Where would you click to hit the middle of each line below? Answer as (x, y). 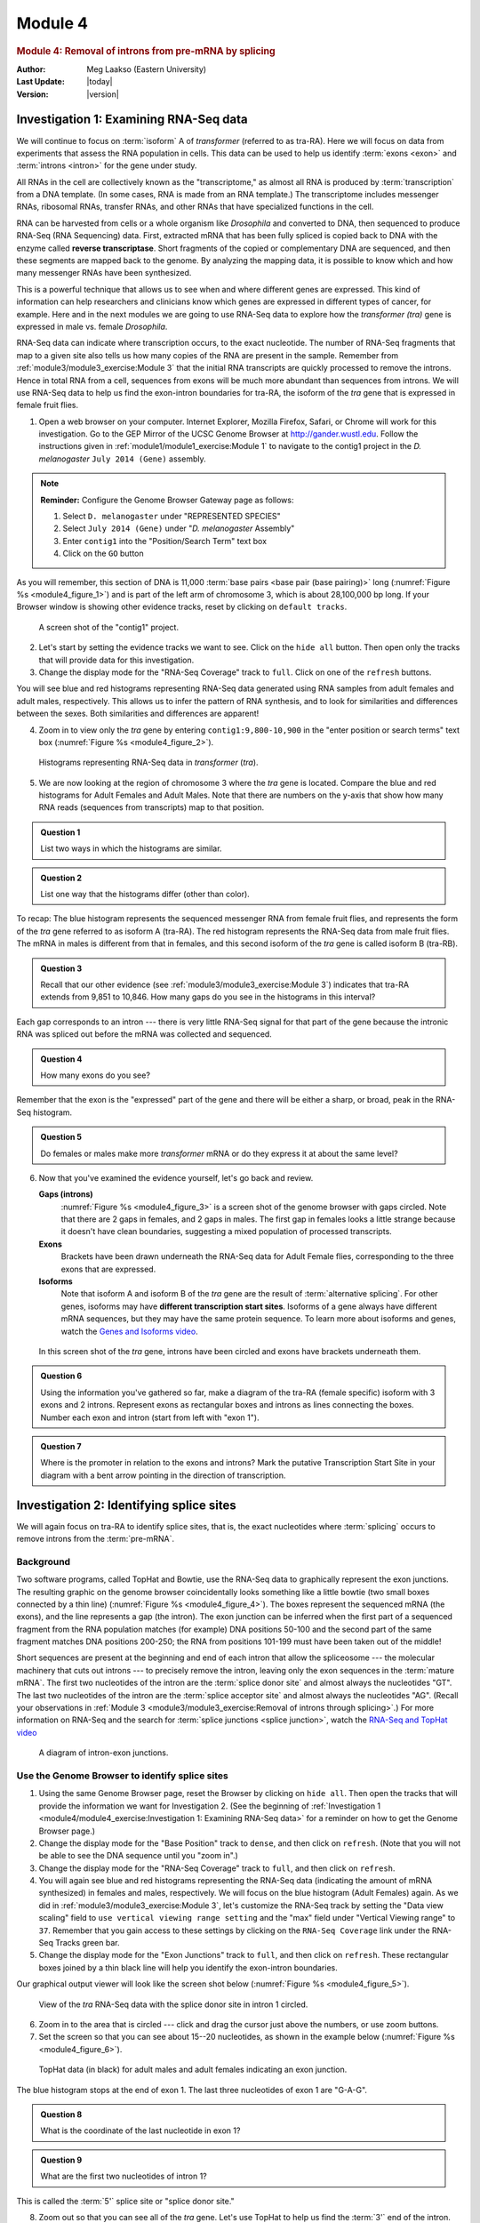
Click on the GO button (103, 554)
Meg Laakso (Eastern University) (147, 69)
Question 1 (60, 832)
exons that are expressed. (108, 1269)
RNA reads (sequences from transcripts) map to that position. (152, 807)
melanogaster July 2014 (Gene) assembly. (122, 459)
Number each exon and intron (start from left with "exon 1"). (150, 1417)
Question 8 (61, 2114)
